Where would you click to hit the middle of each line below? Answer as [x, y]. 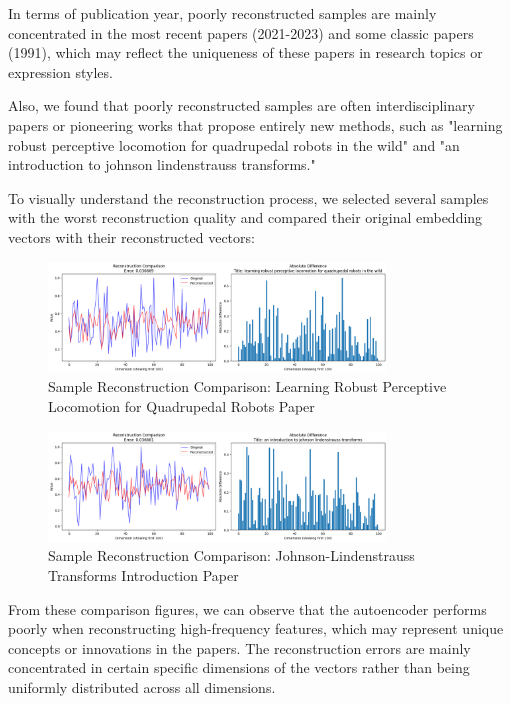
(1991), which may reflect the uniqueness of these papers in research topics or [245, 52]
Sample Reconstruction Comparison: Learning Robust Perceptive [247, 386]
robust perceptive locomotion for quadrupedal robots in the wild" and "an [234, 144]
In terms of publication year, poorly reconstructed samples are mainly [222, 13]
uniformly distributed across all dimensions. [142, 687]
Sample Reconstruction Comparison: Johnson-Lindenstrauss [231, 555]
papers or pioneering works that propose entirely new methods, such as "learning [255, 124]
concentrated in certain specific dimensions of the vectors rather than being [239, 667]
